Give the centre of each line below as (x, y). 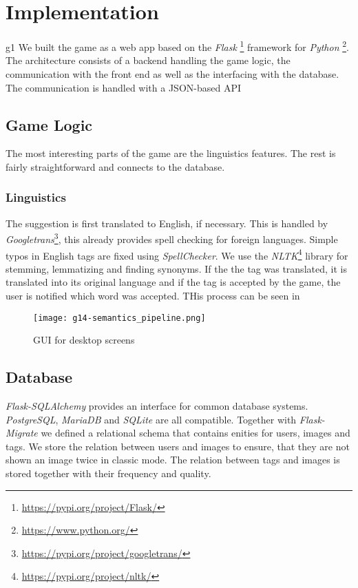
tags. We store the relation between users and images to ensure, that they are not (178, 446)
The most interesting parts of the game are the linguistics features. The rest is (171, 153)
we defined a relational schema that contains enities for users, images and (196, 433)
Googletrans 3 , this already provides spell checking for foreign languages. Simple (172, 238)
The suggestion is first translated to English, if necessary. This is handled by (167, 223)
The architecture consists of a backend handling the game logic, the (148, 60)
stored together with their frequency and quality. (108, 473)
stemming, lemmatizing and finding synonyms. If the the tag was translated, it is (176, 268)
